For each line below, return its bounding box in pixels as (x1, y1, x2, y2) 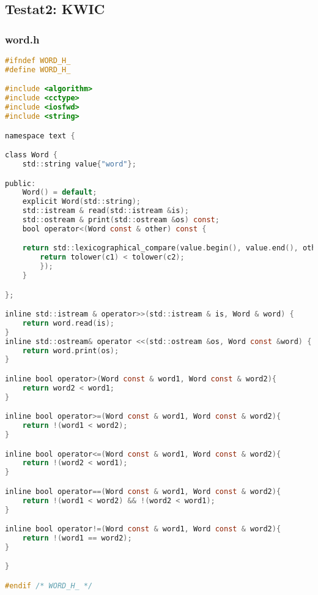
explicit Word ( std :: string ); (22, 197, 141, 206)
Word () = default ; (22, 188, 97, 197)
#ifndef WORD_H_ (5, 56, 71, 65)
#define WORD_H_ (5, 65, 71, 74)
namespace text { (5, 131, 75, 140)
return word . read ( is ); (22, 318, 115, 327)
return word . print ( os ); (22, 346, 119, 355)
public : (5, 179, 36, 188)
